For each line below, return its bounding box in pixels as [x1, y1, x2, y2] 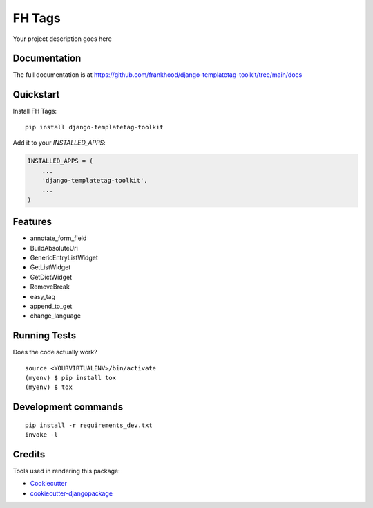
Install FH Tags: [12, 107, 57, 116]
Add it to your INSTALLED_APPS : [12, 138, 106, 147]
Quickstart [12, 89, 60, 100]
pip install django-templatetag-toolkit [25, 123, 164, 131]
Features [12, 216, 52, 228]
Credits [12, 448, 46, 460]
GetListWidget [30, 263, 71, 271]
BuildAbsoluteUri [30, 244, 79, 252]
